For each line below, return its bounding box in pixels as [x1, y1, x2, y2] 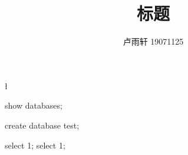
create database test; [5, 119, 80, 131]
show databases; [5, 99, 62, 112]
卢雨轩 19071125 [123, 35, 184, 48]
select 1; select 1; [5, 139, 65, 151]
